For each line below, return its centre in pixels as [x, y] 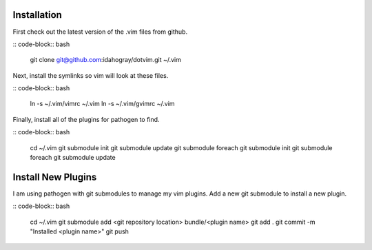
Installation [37, 15]
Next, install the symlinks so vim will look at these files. [91, 75]
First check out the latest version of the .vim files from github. [100, 32]
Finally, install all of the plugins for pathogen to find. [86, 119]
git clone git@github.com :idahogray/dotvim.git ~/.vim [106, 60]
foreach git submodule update [73, 158]
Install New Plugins [55, 177]
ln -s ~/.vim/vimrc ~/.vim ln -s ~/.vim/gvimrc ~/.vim [102, 104]
